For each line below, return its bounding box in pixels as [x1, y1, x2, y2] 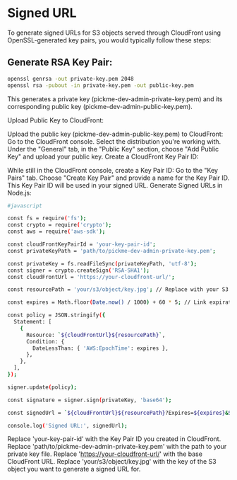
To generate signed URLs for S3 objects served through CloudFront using [7, 28, 221, 37]
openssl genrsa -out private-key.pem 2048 [7, 75, 134, 82]
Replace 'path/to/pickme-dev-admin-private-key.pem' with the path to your [7, 442, 227, 451]
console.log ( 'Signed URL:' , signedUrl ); [7, 422, 128, 429]
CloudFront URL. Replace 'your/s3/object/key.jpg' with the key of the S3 [7, 457, 217, 466]
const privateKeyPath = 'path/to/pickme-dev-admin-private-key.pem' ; [7, 247, 217, 254]
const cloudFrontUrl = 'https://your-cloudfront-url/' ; [7, 273, 175, 280]
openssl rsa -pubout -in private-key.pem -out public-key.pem [7, 81, 194, 89]
